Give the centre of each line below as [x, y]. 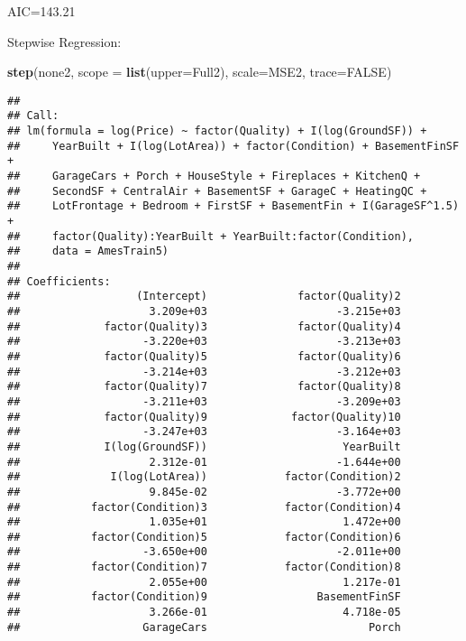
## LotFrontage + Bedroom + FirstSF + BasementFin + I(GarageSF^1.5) [233, 206]
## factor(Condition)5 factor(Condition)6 [204, 537]
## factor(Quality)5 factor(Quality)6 [204, 356]
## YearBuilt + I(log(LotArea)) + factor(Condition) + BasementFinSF [233, 146]
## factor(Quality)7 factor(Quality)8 [204, 387]
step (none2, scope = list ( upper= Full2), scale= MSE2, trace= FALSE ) [200, 72]
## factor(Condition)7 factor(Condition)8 [204, 567]
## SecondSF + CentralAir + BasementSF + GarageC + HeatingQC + [217, 191]
